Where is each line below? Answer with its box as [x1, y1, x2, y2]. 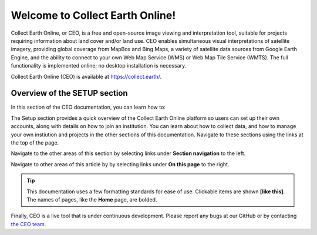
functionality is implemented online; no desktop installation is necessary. [11, 62, 187, 69]
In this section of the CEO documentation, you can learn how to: [11, 103, 166, 111]
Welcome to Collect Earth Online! [11, 9, 176, 22]
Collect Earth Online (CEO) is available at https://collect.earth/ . [11, 73, 161, 80]
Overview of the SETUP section [11, 88, 129, 98]
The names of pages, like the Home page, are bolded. [26, 196, 157, 203]
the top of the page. [11, 139, 59, 146]
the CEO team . [11, 220, 46, 227]
